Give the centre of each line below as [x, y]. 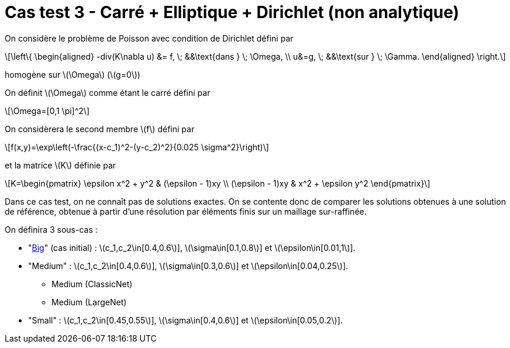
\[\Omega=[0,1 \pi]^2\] [47, 111]
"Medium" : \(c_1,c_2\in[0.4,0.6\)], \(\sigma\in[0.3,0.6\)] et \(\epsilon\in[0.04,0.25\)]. [188, 266]
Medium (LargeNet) [89, 302]
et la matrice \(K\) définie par [61, 165]
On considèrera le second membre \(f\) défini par [100, 129]
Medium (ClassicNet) [92, 284]
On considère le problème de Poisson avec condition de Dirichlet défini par [149, 38]
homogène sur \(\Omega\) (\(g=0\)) [73, 74]
